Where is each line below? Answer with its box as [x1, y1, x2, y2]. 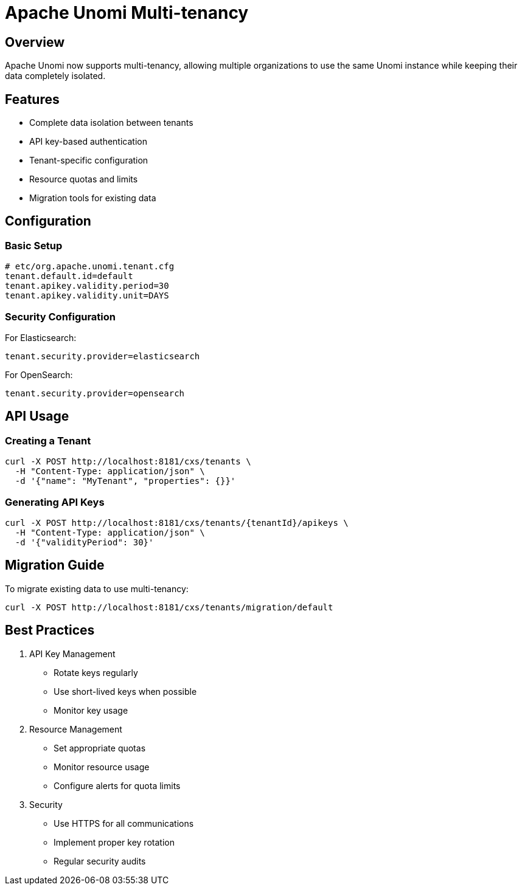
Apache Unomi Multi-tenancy [5, 2, 249, 23]
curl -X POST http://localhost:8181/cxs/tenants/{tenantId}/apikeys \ [5, 517, 349, 528]
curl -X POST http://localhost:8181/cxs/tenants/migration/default [5, 602, 333, 612]
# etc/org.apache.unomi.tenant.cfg [5, 261, 175, 272]
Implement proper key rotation [54, 837, 175, 847]
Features [5, 91, 60, 107]
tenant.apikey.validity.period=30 [5, 281, 169, 291]
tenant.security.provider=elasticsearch [5, 351, 200, 361]
